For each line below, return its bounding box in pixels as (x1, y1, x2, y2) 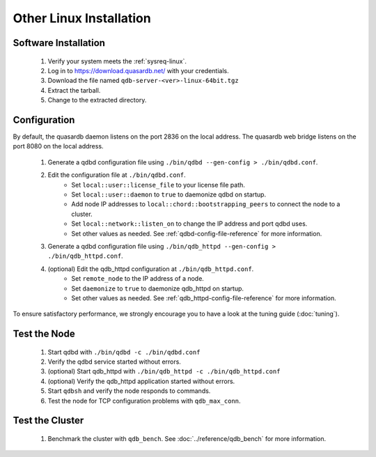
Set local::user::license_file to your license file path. (71, 180, 245, 189)
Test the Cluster (13, 415, 84, 426)
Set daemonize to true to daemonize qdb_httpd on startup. (71, 284, 244, 293)
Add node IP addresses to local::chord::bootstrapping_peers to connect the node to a (71, 200, 340, 208)
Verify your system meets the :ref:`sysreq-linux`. (47, 56, 187, 65)
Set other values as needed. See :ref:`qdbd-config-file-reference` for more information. (71, 229, 322, 238)
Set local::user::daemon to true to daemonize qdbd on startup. (71, 190, 267, 199)
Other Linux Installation (13, 10, 151, 26)
